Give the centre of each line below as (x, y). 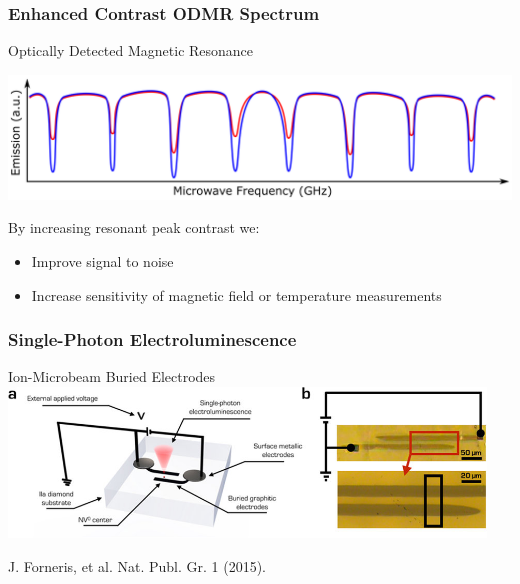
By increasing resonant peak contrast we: (134, 227)
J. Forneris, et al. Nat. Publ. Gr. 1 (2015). (137, 565)
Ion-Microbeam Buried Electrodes (112, 376)
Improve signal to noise (102, 261)
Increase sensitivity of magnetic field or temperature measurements (236, 294)
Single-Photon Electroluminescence (152, 339)
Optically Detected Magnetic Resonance (131, 50)
